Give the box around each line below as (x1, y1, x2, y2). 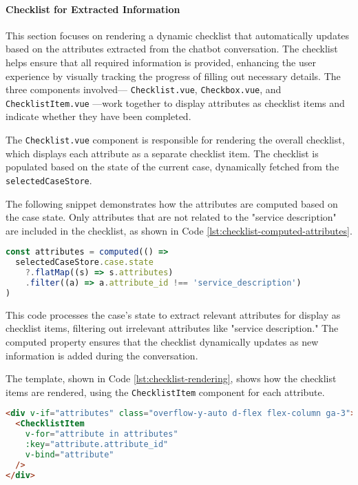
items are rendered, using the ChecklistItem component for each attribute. (6, 384, 325, 399)
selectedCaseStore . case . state (15, 257, 154, 268)
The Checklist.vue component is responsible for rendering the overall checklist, (6, 132, 345, 147)
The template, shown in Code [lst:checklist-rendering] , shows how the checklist (6, 371, 337, 386)
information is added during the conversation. (6, 348, 198, 362)
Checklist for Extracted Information (6, 1, 180, 16)
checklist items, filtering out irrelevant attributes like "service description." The (6, 321, 339, 335)
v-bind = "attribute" (25, 449, 114, 459)
